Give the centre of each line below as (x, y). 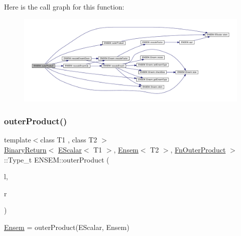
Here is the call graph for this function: (64, 7)
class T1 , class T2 (69, 140)
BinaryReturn (25, 149)
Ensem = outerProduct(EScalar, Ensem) (67, 227)
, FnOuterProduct (198, 149)
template (18, 140)
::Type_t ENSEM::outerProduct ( (57, 159)
